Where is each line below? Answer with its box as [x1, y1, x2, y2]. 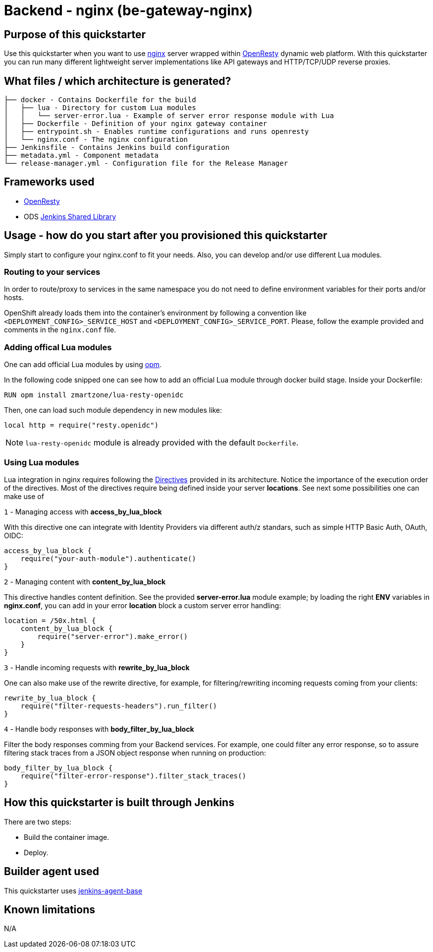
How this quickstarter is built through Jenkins [4, 796, 234, 809]
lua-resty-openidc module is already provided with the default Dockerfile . [25, 438, 299, 448]
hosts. [4, 293, 24, 302]
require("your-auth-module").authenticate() [20, 554, 196, 563]
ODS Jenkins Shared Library [24, 212, 116, 221]
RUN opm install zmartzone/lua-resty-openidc [4, 391, 184, 399]
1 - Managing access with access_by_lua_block [4, 507, 162, 516]
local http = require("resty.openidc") [4, 421, 159, 430]
